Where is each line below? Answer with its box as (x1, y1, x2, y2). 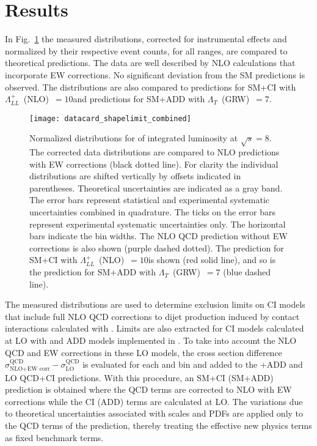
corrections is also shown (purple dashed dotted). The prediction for (29, 241, 284, 254)
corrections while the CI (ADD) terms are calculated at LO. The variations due (5, 395, 303, 407)
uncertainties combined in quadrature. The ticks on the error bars (29, 206, 276, 218)
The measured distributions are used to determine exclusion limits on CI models (5, 298, 305, 311)
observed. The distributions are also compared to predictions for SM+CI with (5, 80, 296, 93)
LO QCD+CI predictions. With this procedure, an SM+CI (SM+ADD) (5, 371, 274, 384)
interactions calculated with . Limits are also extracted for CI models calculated (5, 322, 304, 335)
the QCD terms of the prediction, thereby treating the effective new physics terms (5, 419, 312, 431)
